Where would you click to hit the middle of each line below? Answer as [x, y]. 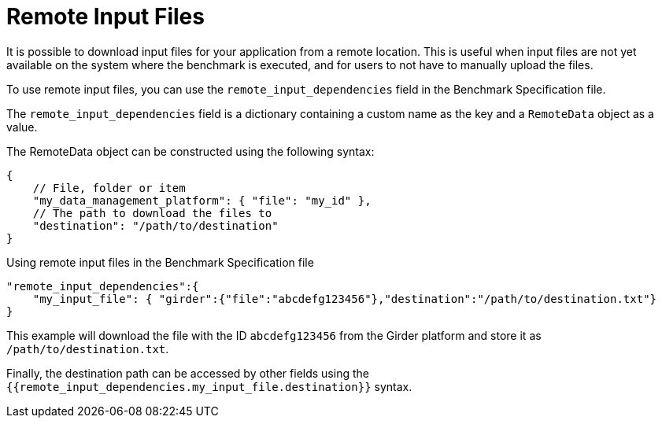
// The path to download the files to [152, 213]
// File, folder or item [109, 188]
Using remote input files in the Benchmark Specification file [160, 262]
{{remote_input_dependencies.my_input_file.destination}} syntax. [209, 386]
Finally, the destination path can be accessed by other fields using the [188, 373]
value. [22, 127]
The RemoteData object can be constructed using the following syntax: [190, 151]
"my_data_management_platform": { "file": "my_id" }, [202, 200]
